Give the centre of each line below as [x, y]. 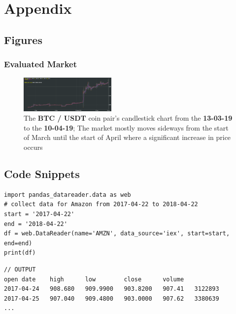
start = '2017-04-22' [39, 214]
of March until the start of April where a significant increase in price [127, 137]
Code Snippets [42, 174]
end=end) [18, 243]
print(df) [20, 253]
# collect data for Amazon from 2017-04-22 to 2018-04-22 [101, 204]
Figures [23, 39]
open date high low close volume [94, 279]
